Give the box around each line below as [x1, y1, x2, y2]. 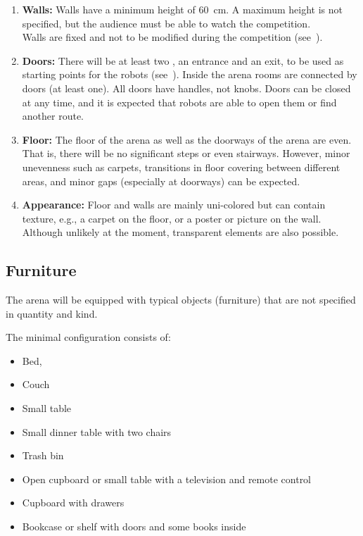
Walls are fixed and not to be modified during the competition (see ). [22, 30, 323, 44]
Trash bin [22, 448, 64, 463]
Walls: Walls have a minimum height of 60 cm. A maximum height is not [22, 2, 343, 16]
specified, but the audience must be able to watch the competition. [22, 15, 311, 30]
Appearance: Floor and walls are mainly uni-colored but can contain [22, 197, 326, 212]
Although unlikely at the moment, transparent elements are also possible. [22, 225, 339, 239]
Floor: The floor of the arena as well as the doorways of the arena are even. [22, 132, 352, 147]
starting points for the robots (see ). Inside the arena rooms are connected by [22, 67, 357, 82]
